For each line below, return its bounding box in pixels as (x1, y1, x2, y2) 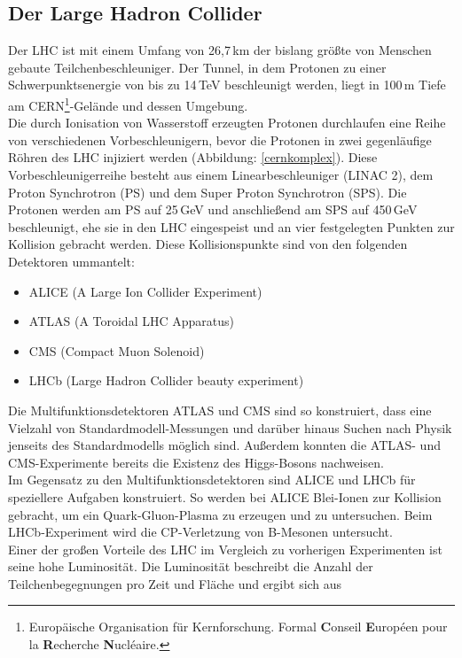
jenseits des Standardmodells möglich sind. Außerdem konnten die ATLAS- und (8, 436, 441, 454)
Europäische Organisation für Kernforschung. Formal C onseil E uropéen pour (28, 617, 448, 636)
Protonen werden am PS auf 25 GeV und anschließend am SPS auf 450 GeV (8, 200, 418, 219)
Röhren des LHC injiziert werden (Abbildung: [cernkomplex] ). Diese (8, 148, 378, 166)
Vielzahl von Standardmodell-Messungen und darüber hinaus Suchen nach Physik (8, 418, 452, 437)
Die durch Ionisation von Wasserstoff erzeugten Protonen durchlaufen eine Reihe (8, 113, 446, 132)
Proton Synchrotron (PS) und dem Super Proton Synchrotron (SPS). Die (8, 182, 407, 201)
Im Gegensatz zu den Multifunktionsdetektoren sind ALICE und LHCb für (8, 470, 416, 489)
